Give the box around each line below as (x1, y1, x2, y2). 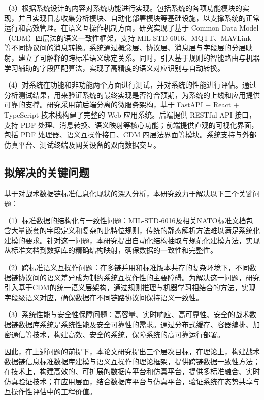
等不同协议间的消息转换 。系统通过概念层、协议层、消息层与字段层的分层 (4, 42, 246, 53)
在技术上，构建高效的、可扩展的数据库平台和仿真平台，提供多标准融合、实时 (4, 366, 260, 377)
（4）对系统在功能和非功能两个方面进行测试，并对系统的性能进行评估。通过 (4, 79, 256, 90)
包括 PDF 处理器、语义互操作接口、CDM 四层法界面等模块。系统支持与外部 (4, 129, 256, 140)
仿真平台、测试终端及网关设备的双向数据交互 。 (4, 139, 160, 150)
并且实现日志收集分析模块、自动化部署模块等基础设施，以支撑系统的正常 (18, 12, 260, 23)
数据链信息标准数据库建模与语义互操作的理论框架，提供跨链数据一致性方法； (4, 356, 260, 366)
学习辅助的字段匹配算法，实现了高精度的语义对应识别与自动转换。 (4, 62, 224, 73)
